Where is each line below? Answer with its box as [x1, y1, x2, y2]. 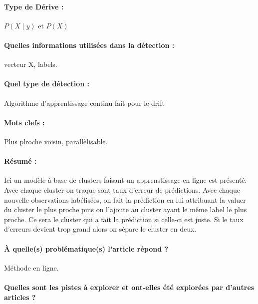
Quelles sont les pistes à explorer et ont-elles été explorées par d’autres [4, 282, 255, 292]
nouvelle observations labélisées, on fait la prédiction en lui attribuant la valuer [4, 194, 246, 205]
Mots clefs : [4, 117, 45, 127]
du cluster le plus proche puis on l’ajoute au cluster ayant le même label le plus [4, 204, 247, 215]
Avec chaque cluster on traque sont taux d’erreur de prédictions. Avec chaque [4, 184, 240, 195]
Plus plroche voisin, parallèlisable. [4, 136, 108, 146]
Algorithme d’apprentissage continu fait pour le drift [4, 97, 165, 108]
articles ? [4, 292, 36, 302]
